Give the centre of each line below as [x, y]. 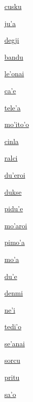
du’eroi [15, 174]
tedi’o [13, 326]
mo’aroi [16, 225]
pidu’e [14, 209]
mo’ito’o [17, 124]
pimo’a [15, 242]
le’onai [14, 74]
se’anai [15, 343]
